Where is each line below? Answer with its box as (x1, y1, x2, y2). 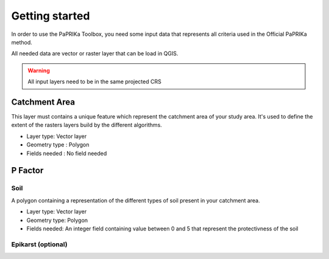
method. (11, 38, 33, 46)
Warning (27, 67, 50, 74)
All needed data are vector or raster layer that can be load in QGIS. (11, 50, 179, 57)
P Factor (11, 165, 44, 176)
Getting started (11, 9, 90, 22)
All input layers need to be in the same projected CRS (27, 78, 161, 85)
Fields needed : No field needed (26, 150, 107, 157)
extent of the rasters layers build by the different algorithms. (11, 122, 163, 129)
